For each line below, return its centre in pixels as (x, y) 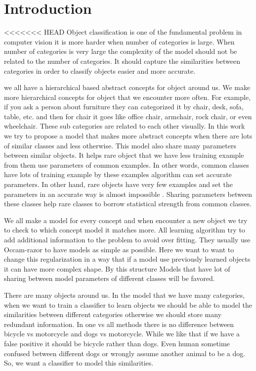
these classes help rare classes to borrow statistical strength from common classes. (128, 204)
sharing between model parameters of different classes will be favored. (109, 278)
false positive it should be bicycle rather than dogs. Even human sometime (117, 343)
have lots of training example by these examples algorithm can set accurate (118, 174)
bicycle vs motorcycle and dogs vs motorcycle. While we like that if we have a (122, 334)
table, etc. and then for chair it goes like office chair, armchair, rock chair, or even (128, 116)
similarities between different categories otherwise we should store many (113, 314)
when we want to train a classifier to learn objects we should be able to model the (128, 304)
